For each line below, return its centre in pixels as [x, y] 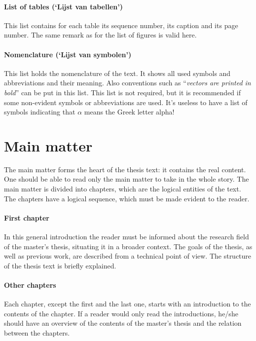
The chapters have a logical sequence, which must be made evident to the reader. [127, 198]
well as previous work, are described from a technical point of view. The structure [128, 256]
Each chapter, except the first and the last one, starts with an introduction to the [128, 304]
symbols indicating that [40, 112]
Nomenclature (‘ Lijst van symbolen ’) [68, 54]
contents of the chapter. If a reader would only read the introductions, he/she [121, 313]
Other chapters [30, 285]
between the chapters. [37, 333]
